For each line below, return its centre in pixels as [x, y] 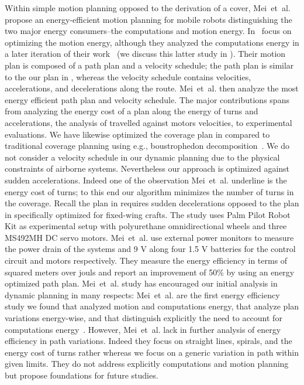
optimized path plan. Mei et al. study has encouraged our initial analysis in [141, 283]
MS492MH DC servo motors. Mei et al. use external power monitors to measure [149, 237]
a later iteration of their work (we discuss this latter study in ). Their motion [145, 54]
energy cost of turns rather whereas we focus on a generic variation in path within [152, 352]
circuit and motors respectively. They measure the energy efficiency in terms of [146, 260]
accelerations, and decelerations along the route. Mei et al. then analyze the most [152, 88]
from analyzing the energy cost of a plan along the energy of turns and [132, 111]
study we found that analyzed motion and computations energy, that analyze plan [152, 306]
